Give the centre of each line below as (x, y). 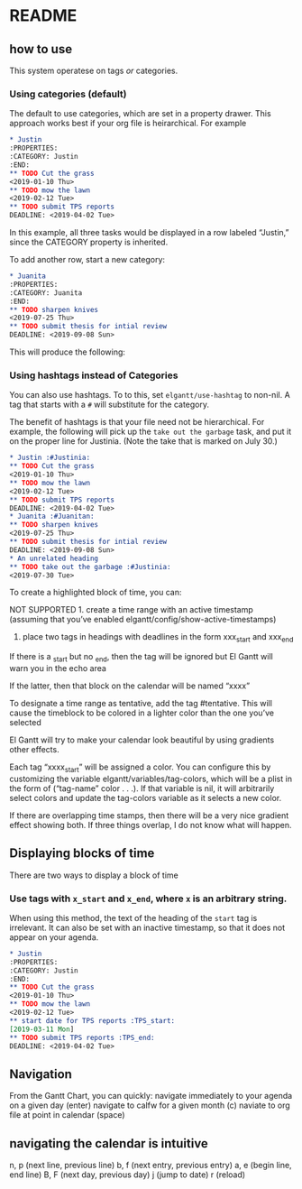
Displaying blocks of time (82, 853)
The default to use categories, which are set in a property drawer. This (141, 114)
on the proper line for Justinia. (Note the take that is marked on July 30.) (143, 441)
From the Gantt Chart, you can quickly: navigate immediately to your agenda (151, 1096)
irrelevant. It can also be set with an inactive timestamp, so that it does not (147, 927)
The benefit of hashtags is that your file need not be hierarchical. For (137, 422)
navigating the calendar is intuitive (109, 1143)
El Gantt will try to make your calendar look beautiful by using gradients (142, 740)
